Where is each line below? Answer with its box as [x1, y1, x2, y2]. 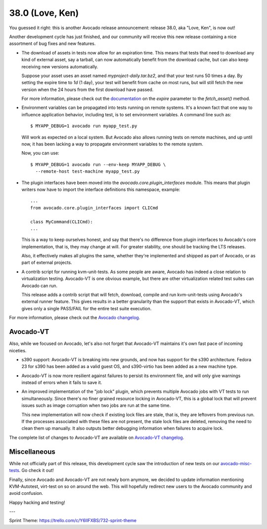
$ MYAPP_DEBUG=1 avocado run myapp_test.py [30, 123, 137, 129]
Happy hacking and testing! [9, 499, 65, 505]
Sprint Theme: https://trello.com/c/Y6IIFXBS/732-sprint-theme [9, 518, 137, 524]
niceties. [9, 347, 27, 353]
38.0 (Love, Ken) [9, 7, 79, 18]
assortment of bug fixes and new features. [9, 41, 96, 47]
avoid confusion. [9, 490, 44, 496]
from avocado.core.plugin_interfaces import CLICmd [30, 205, 158, 210]
